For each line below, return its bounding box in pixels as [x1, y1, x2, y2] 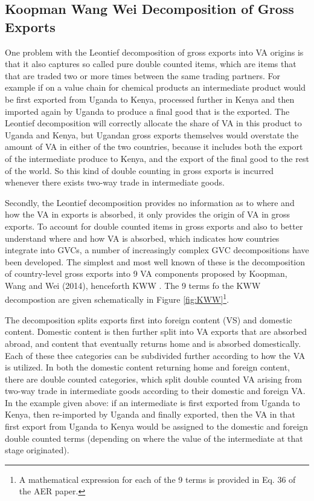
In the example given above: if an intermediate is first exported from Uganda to [5, 396, 300, 409]
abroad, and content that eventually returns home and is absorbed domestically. [5, 337, 301, 349]
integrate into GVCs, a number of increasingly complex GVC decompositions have [5, 244, 309, 256]
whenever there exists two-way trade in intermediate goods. [5, 176, 225, 189]
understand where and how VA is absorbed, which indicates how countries [5, 231, 280, 244]
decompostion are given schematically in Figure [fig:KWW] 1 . [5, 291, 229, 306]
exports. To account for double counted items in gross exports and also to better [5, 219, 303, 232]
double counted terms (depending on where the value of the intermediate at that [5, 432, 303, 444]
